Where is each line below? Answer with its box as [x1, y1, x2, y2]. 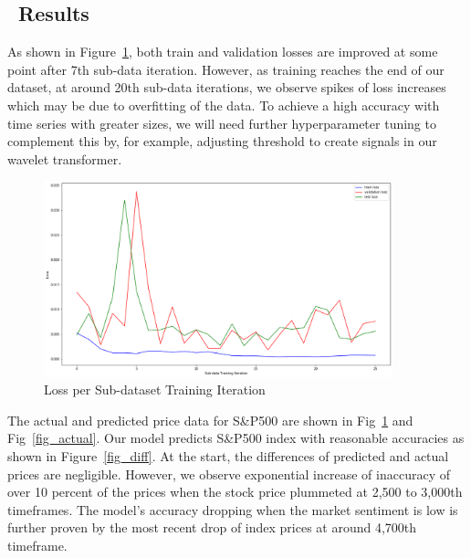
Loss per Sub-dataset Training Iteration [44, 380, 266, 399]
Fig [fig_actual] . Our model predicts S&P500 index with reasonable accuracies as [7, 428, 465, 447]
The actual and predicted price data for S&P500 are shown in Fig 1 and [7, 410, 413, 429]
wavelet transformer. [7, 149, 122, 168]
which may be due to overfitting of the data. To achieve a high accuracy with [7, 95, 440, 114]
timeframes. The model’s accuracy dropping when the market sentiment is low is [7, 500, 458, 519]
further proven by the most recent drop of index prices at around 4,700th [7, 518, 417, 537]
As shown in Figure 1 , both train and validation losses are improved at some [7, 42, 438, 61]
